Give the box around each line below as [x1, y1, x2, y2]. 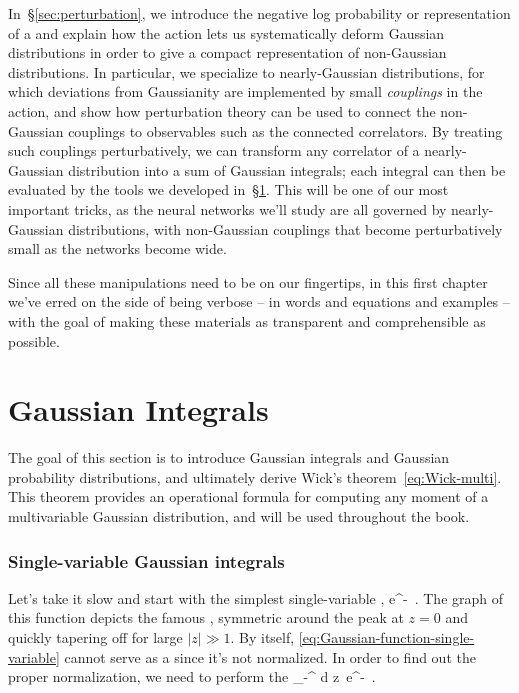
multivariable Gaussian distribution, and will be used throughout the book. [8, 506, 470, 526]
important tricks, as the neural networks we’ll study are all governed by [8, 198, 447, 219]
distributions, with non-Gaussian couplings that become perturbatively [68, 218, 503, 239]
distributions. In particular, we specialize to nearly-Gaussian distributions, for [8, 61, 485, 82]
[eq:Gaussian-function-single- [298, 627, 475, 647]
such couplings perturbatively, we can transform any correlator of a [8, 140, 420, 161]
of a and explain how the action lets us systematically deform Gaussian [8, 22, 445, 43]
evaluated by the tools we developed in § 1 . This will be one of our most [8, 179, 449, 200]
